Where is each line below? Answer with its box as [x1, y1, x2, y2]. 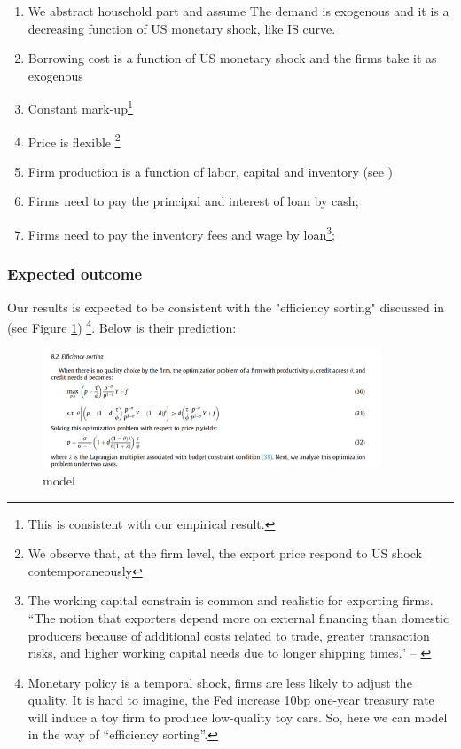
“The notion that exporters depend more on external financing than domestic [27, 608, 449, 627]
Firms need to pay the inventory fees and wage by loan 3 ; [27, 223, 335, 243]
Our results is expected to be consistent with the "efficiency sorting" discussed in [7, 297, 445, 316]
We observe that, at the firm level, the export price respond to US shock [27, 544, 422, 563]
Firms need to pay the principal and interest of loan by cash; [27, 192, 359, 210]
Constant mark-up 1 [27, 97, 133, 118]
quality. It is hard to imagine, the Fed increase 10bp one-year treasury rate [27, 690, 434, 709]
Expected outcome [7, 263, 143, 285]
